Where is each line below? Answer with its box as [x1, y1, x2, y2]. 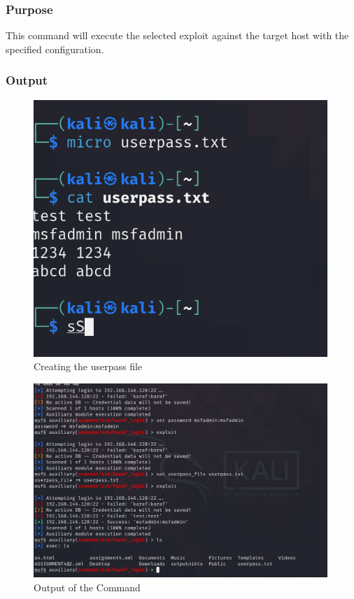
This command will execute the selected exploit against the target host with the [6, 28, 349, 43]
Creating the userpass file [34, 359, 143, 374]
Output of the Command [34, 579, 141, 594]
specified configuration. [6, 41, 104, 56]
